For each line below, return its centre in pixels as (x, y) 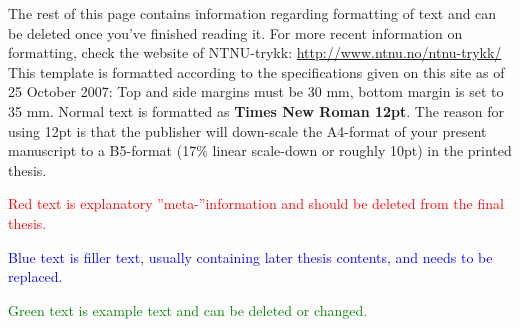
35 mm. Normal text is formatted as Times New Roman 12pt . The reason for (256, 110)
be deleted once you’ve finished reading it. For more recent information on (235, 32)
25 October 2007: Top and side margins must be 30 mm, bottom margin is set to (256, 91)
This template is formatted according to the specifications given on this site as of (256, 71)
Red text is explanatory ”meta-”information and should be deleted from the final (256, 203)
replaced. (35, 276)
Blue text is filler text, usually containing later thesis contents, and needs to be (250, 256)
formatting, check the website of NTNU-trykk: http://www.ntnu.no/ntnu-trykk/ (255, 52)
